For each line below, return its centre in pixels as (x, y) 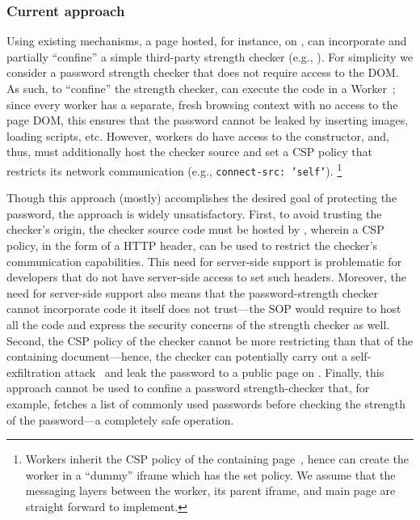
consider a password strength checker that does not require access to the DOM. (203, 72)
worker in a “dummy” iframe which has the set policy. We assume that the (210, 474)
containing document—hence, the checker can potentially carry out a (177, 356)
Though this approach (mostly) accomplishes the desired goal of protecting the (202, 198)
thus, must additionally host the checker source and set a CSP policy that (189, 152)
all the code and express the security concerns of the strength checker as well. (198, 325)
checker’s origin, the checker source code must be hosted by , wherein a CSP (195, 229)
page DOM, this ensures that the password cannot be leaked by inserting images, (208, 120)
